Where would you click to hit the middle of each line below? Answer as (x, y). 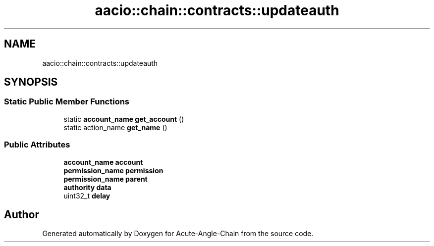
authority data (87, 187)
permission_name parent (106, 179)
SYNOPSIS (31, 82)
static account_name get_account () (124, 119)
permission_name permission (113, 170)
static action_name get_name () (115, 127)
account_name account (103, 162)
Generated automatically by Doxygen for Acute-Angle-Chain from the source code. (178, 234)
